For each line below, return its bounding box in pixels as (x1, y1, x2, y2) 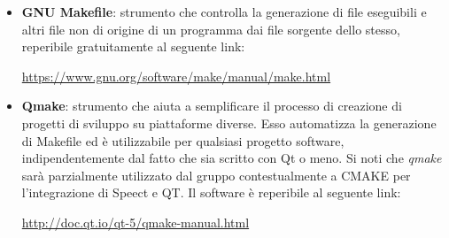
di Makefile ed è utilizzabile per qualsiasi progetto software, (21, 131, 344, 150)
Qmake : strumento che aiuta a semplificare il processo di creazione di (21, 96, 402, 115)
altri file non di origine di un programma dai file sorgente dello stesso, (21, 19, 400, 38)
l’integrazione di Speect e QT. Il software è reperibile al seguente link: (21, 183, 401, 202)
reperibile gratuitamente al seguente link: (21, 37, 245, 56)
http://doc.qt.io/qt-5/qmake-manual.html (21, 212, 250, 231)
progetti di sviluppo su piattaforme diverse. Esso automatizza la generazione (21, 113, 437, 132)
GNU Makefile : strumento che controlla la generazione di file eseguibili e (21, 3, 427, 20)
